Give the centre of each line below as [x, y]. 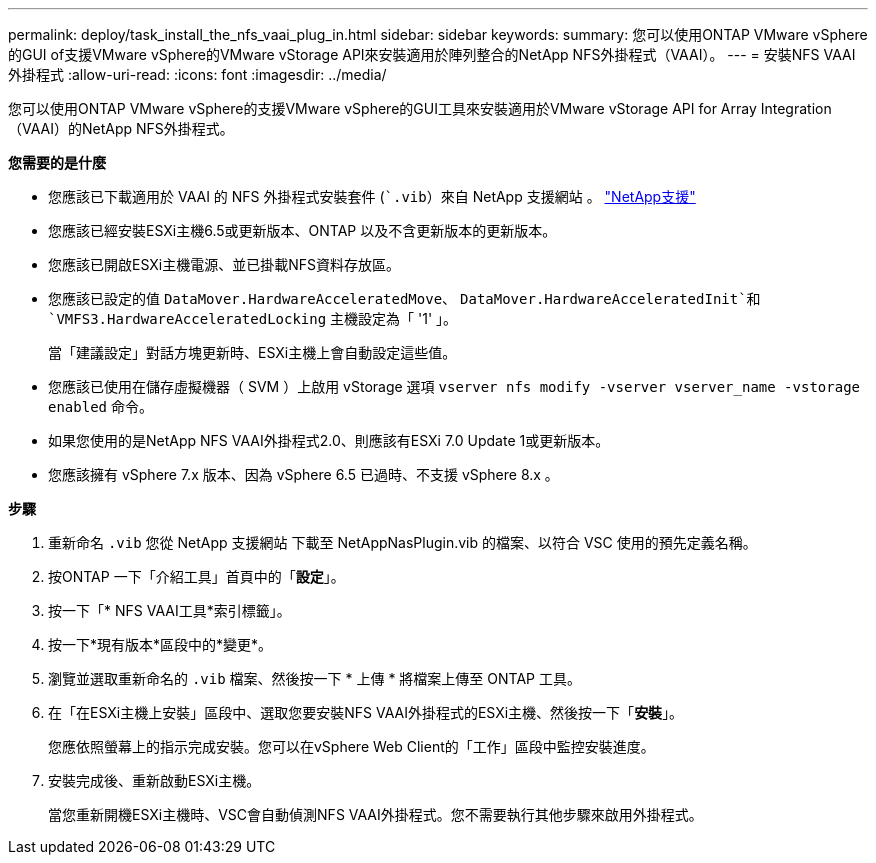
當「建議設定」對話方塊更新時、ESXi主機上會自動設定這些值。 [252, 352]
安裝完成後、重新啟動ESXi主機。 [154, 780]
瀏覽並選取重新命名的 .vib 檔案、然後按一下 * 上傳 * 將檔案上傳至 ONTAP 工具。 [314, 678]
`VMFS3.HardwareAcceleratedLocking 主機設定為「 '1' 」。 [253, 318]
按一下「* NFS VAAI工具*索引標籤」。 [169, 610]
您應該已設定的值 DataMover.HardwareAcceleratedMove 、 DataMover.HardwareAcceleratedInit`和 [404, 298]
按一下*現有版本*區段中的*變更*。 [160, 644]
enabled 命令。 [100, 406]
